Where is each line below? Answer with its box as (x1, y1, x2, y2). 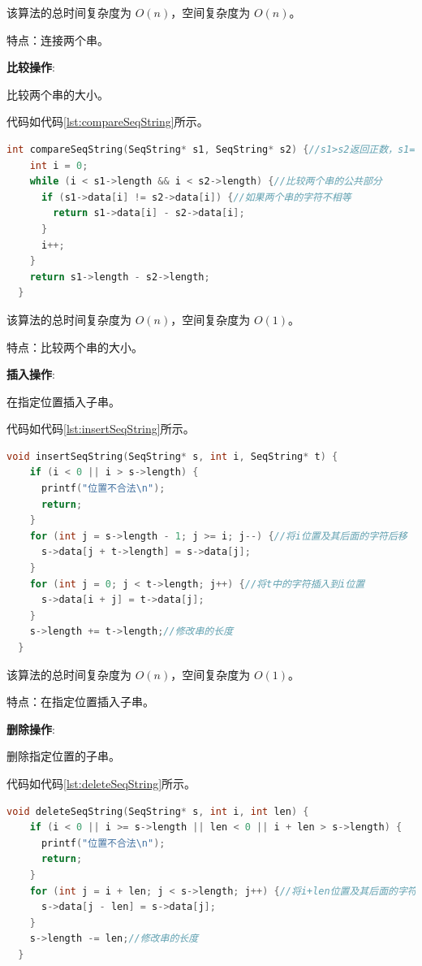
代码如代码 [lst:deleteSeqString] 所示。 (6, 774, 196, 791)
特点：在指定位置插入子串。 (6, 693, 154, 710)
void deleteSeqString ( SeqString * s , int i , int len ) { (6, 805, 309, 817)
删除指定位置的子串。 (6, 747, 120, 765)
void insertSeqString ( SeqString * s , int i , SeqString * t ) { (6, 450, 338, 462)
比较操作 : (6, 58, 55, 76)
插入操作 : (6, 366, 55, 383)
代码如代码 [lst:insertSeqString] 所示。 (6, 420, 195, 437)
